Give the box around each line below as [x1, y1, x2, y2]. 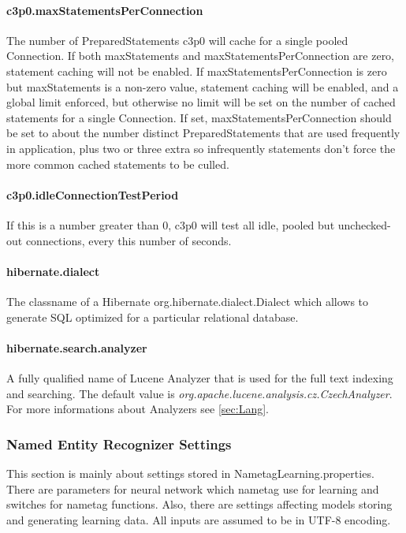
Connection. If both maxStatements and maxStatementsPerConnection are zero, [6, 47, 395, 64]
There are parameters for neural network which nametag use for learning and [6, 480, 379, 497]
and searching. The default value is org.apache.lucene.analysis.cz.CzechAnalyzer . [6, 385, 393, 401]
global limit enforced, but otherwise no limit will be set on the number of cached [6, 94, 396, 110]
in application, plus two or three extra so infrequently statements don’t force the [6, 140, 396, 156]
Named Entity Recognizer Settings [6, 434, 232, 453]
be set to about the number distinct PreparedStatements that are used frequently [6, 125, 400, 141]
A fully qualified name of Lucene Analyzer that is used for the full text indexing [6, 369, 393, 386]
